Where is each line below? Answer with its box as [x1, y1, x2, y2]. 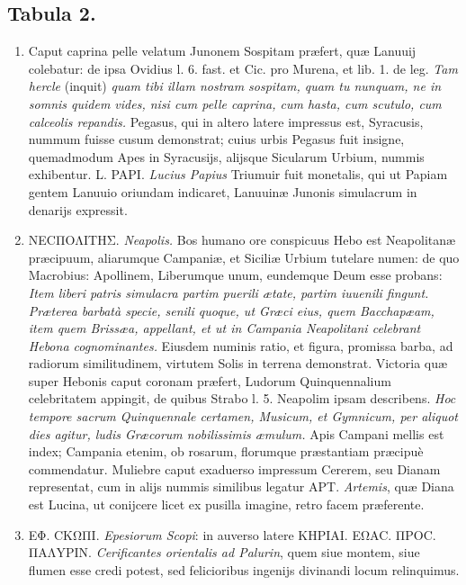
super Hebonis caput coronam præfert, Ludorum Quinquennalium [28, 371, 391, 390]
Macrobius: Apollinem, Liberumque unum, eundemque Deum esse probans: [28, 265, 443, 284]
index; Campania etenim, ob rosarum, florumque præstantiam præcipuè [28, 442, 424, 461]
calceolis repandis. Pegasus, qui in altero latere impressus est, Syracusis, [28, 112, 424, 130]
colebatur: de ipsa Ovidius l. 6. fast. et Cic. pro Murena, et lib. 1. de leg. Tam [28, 58, 458, 77]
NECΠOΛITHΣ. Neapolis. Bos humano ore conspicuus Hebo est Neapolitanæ [28, 230, 456, 249]
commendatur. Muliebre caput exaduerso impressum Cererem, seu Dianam [28, 459, 441, 478]
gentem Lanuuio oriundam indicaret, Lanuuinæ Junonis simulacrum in [28, 182, 417, 201]
